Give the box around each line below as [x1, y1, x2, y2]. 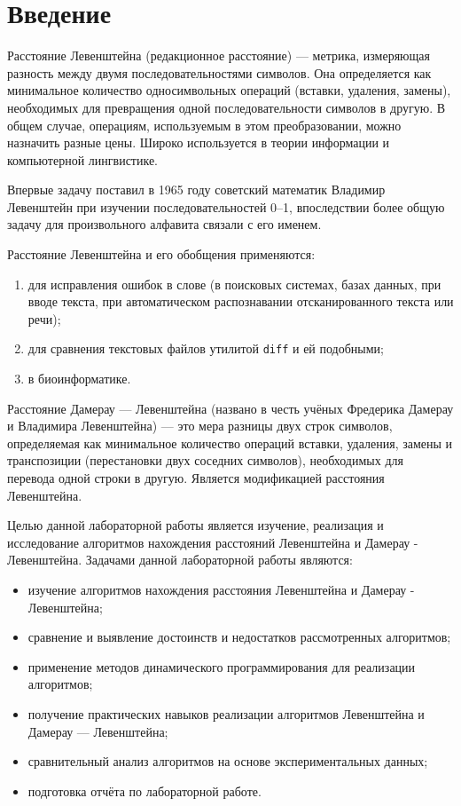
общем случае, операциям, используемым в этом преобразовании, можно [7, 115, 402, 134]
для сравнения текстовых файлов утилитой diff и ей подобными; [27, 339, 384, 358]
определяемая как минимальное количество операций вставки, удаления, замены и [7, 433, 453, 452]
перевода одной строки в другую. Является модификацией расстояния [7, 469, 385, 487]
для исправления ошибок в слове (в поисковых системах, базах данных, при [27, 274, 441, 293]
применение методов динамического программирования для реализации [27, 657, 416, 676]
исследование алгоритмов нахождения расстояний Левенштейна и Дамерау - [7, 533, 418, 551]
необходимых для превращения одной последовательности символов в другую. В [7, 98, 446, 116]
